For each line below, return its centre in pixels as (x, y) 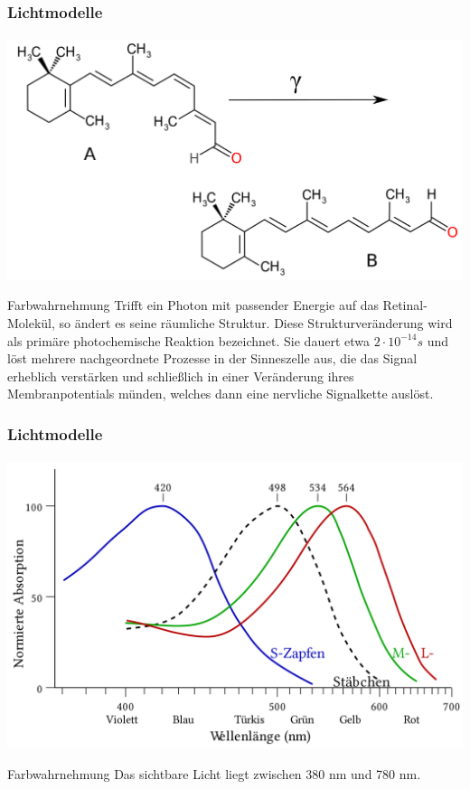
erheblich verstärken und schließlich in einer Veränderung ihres (181, 376)
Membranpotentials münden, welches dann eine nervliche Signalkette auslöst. (221, 394)
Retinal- (405, 305)
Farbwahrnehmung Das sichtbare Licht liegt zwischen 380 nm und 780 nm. (214, 773)
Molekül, (31, 322)
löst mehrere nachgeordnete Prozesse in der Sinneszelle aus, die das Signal (212, 358)
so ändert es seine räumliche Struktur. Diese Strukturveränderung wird (256, 322)
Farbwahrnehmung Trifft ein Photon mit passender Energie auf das (193, 305)
